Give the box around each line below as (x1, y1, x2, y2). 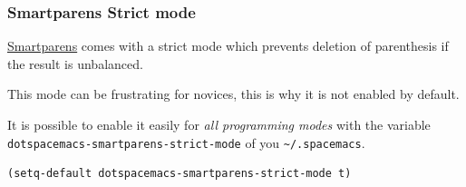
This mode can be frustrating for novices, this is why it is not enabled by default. (7, 84, 460, 103)
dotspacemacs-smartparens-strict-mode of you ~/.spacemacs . (7, 133, 365, 152)
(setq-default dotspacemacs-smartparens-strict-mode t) (7, 167, 352, 181)
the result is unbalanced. (7, 54, 143, 73)
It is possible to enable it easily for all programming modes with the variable (7, 115, 431, 133)
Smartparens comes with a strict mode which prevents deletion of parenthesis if (7, 36, 449, 55)
